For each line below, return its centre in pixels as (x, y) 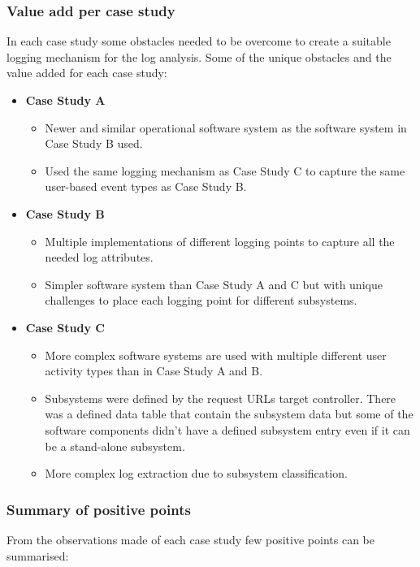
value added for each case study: (87, 73)
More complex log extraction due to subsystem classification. (196, 473)
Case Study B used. (94, 143)
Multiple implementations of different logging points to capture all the (220, 241)
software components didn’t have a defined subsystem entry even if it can (227, 429)
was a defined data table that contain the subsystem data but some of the (229, 414)
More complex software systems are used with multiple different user (216, 355)
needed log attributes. (99, 257)
